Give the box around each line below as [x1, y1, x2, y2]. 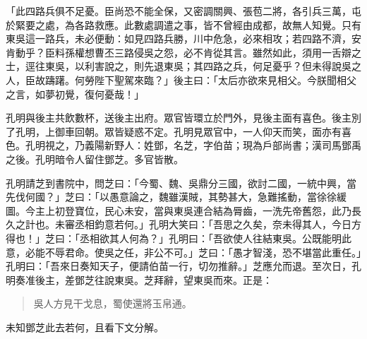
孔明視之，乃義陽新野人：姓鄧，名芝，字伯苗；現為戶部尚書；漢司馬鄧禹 [25, 138, 361, 153]
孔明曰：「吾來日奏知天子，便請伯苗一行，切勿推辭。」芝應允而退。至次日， [6, 258, 351, 273]
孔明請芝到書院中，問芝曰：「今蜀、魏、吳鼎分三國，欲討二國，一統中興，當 [6, 175, 356, 190]
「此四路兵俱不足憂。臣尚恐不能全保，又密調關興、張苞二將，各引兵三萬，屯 [6, 4, 361, 18]
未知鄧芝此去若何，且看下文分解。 [6, 319, 164, 334]
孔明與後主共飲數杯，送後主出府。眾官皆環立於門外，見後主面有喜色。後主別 [6, 110, 361, 125]
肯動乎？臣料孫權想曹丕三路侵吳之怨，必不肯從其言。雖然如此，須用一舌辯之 [6, 44, 361, 59]
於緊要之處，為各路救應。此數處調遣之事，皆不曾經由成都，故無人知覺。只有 [6, 17, 361, 32]
